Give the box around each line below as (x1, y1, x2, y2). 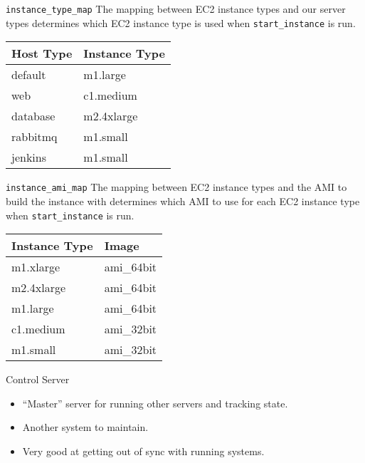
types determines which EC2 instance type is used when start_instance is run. (6, 15, 356, 30)
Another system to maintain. (22, 420, 149, 435)
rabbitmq (11, 128, 58, 145)
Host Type (11, 45, 73, 62)
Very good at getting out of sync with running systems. (22, 444, 265, 458)
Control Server (6, 372, 70, 387)
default (11, 66, 46, 83)
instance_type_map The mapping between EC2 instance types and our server (6, 1, 346, 16)
